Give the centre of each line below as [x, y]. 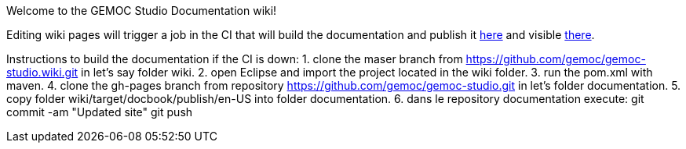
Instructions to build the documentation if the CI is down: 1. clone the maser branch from [235, 59]
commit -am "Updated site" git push [100, 112]
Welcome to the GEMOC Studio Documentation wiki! [142, 11]
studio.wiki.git [42, 72]
